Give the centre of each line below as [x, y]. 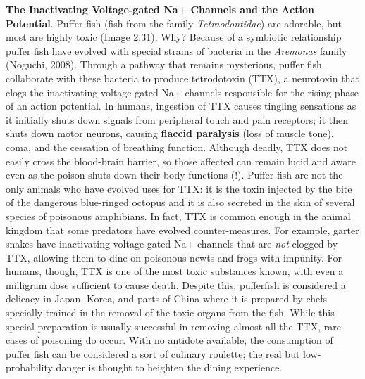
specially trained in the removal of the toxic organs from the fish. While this [170, 313]
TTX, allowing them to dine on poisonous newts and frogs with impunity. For [174, 257]
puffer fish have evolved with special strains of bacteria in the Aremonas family [177, 50]
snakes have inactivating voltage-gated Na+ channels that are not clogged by [172, 244]
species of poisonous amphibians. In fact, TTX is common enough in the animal [178, 216]
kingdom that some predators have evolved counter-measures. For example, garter [182, 230]
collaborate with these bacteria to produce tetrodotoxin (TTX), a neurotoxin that [182, 78]
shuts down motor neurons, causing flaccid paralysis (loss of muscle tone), [170, 133]
